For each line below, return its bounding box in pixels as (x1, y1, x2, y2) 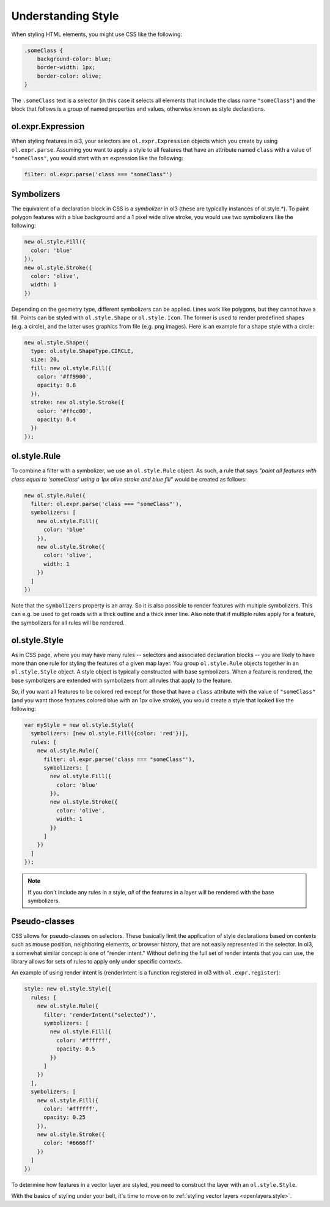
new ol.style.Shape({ (24, 339, 89, 346)
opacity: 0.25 (43, 1114, 86, 1121)
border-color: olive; (37, 72, 102, 80)
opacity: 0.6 (37, 382, 76, 388)
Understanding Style (11, 9, 119, 23)
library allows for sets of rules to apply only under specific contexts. (11, 958, 183, 965)
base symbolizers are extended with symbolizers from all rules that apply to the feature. (11, 677, 232, 684)
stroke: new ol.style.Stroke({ (31, 399, 125, 406)
